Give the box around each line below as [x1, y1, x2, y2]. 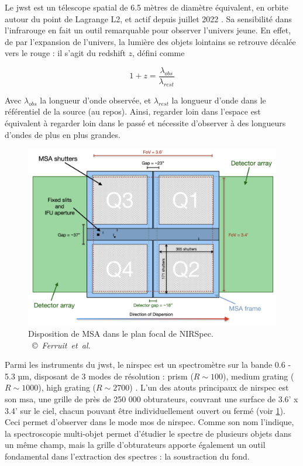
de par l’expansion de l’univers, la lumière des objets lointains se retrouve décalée [5, 35, 296, 47]
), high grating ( [38, 381, 97, 393]
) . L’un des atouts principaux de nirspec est [129, 381, 289, 393]
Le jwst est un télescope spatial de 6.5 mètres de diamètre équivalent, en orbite [5, 1, 288, 13]
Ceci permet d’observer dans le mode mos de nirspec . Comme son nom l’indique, [5, 416, 294, 428]
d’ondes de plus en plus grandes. [5, 128, 120, 140]
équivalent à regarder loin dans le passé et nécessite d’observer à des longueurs [5, 117, 286, 129]
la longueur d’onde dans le [171, 94, 266, 106]
